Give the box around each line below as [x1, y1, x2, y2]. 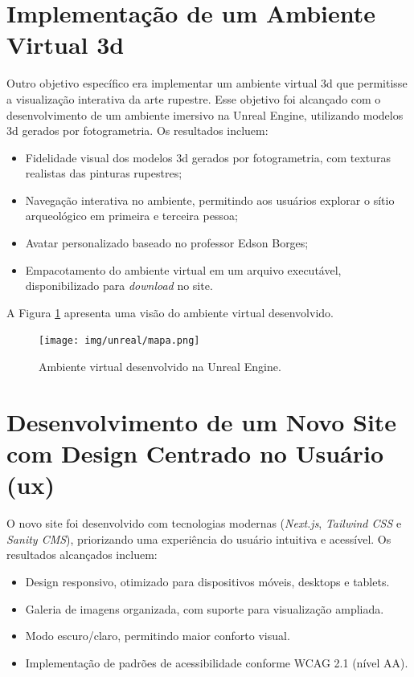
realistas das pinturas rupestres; [25, 165, 182, 181]
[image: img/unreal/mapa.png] [39, 335, 200, 347]
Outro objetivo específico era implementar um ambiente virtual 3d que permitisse [6, 75, 408, 92]
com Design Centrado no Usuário [6, 437, 384, 470]
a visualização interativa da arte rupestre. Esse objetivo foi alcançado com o [6, 90, 381, 107]
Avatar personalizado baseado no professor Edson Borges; [25, 235, 309, 251]
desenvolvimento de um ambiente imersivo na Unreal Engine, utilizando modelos [6, 106, 404, 123]
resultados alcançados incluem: [6, 546, 158, 563]
